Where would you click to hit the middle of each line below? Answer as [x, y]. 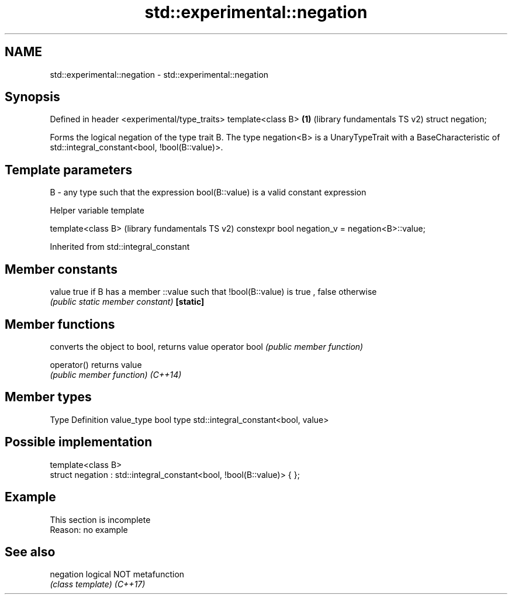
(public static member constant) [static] [127, 302]
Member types [48, 397]
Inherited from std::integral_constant [120, 247]
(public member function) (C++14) [116, 374]
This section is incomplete [100, 519]
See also [30, 552]
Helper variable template [97, 211]
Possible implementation [79, 442]
